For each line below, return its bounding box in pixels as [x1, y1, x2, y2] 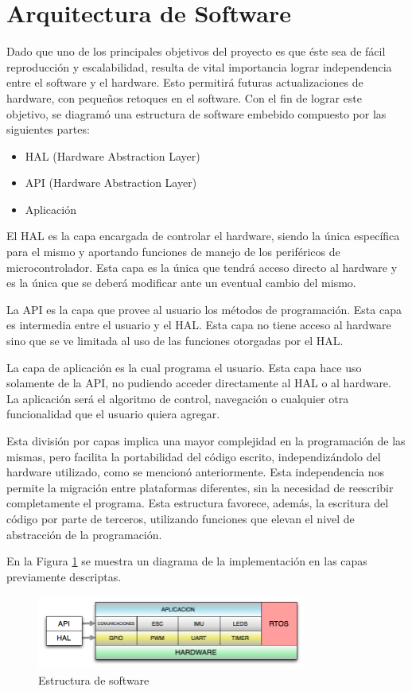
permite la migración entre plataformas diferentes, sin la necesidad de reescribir [6, 479, 394, 495]
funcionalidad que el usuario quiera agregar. [6, 406, 220, 422]
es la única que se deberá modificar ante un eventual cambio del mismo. [6, 274, 356, 291]
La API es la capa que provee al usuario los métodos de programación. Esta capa [6, 301, 402, 317]
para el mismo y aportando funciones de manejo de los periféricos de [6, 243, 340, 260]
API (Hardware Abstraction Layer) [25, 174, 197, 191]
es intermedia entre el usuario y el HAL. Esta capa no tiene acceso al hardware [6, 316, 391, 333]
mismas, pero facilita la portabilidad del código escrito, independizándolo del [6, 448, 381, 464]
